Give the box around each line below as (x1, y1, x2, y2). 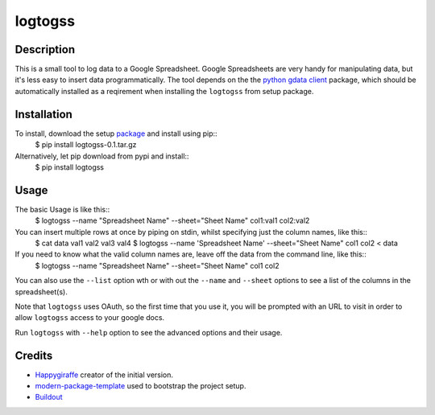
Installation (14, 107, 72, 121)
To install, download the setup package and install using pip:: (14, 129, 217, 138)
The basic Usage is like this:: (14, 204, 110, 214)
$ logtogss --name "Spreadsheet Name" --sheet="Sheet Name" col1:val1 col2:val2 (35, 216, 310, 225)
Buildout (35, 392, 64, 402)
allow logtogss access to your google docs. (14, 313, 165, 323)
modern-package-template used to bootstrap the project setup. (35, 381, 246, 391)
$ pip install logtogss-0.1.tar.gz (35, 140, 137, 150)
